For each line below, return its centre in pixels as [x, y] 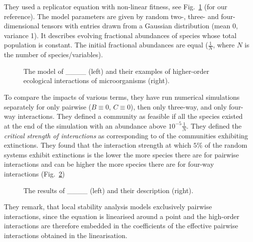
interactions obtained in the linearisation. [66, 235]
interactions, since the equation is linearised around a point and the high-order [122, 216]
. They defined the [214, 125]
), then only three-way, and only [179, 106]
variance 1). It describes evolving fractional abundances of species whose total [120, 35]
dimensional [22, 26]
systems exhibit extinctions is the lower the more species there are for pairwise [122, 154]
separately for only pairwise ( [48, 106]
